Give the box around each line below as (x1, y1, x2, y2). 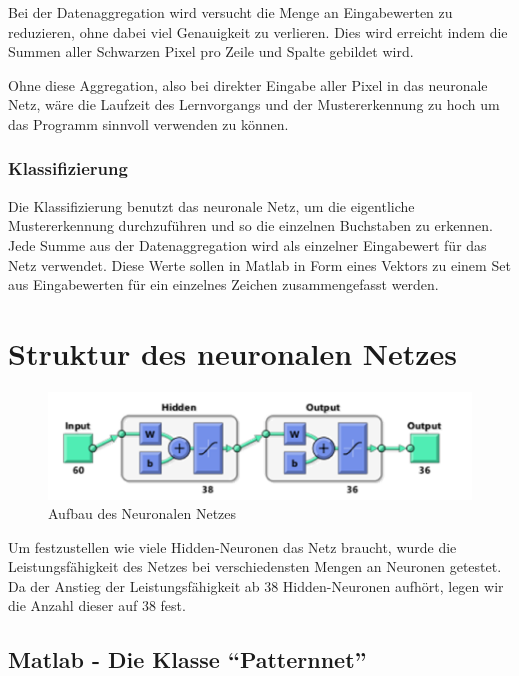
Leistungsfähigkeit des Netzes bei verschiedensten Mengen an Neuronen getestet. (8, 556, 502, 577)
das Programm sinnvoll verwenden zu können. (8, 113, 289, 134)
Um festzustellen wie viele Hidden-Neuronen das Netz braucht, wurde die (8, 536, 457, 557)
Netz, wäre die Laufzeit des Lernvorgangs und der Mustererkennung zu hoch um (8, 94, 500, 115)
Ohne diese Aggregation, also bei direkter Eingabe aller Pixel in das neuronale (8, 74, 488, 95)
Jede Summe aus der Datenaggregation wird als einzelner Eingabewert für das (8, 234, 487, 255)
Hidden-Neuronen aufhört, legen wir (282, 575, 504, 596)
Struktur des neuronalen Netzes (8, 332, 458, 373)
